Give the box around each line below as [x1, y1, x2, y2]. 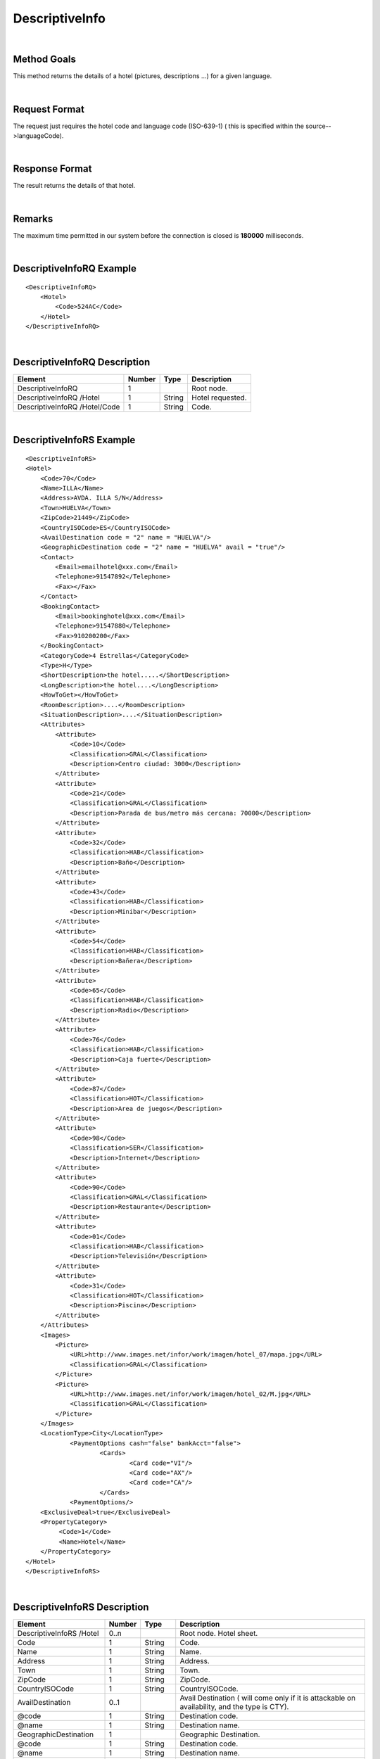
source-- [305, 122, 332, 130]
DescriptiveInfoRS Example [13, 434, 136, 446]
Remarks [13, 212, 53, 224]
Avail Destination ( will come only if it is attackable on [179, 1693, 355, 1703]
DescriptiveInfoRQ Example [13, 262, 137, 274]
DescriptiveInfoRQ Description [13, 356, 151, 369]
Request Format [13, 103, 84, 115]
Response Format [13, 163, 92, 175]
